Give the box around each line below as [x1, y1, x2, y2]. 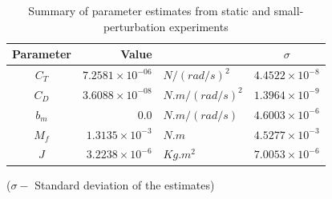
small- [273, 2, 304, 18]
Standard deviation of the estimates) [34, 176, 215, 193]
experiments [169, 18, 229, 34]
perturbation [103, 18, 166, 34]
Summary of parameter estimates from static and [28, 2, 271, 18]
